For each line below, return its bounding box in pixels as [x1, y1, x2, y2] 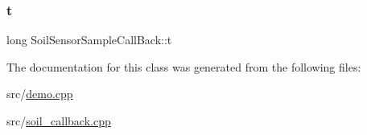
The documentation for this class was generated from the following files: [6, 58, 361, 75]
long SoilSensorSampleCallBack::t [6, 31, 172, 48]
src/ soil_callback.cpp [6, 112, 111, 129]
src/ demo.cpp [6, 85, 73, 102]
